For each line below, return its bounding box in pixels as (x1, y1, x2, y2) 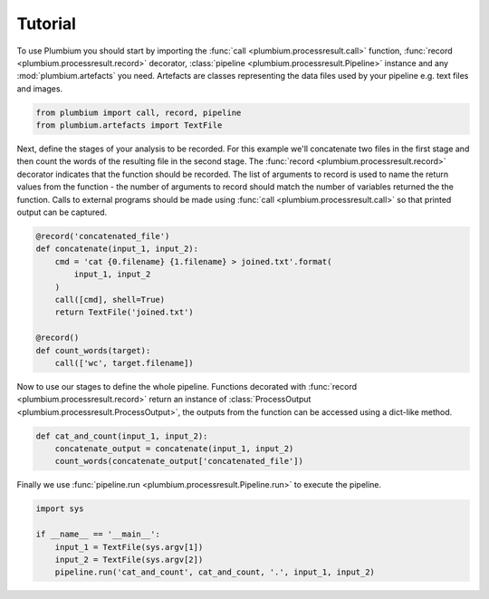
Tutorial (16, 14, 77, 34)
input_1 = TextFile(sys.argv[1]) (54, 542, 204, 552)
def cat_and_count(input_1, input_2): (35, 430, 208, 441)
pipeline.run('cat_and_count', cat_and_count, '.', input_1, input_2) (54, 567, 376, 577)
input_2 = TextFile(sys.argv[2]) (54, 554, 204, 565)
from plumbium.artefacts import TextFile (35, 121, 223, 130)
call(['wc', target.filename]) (54, 358, 194, 368)
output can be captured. (16, 207, 108, 217)
